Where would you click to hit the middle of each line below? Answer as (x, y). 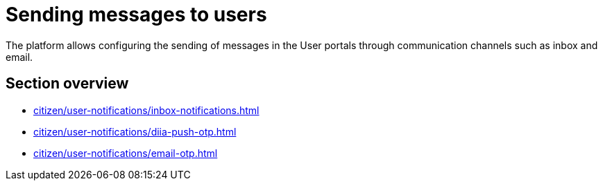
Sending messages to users (136, 15)
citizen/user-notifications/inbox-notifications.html (146, 110)
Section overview (67, 84)
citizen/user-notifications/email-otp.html (126, 153)
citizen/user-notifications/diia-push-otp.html (135, 131)
